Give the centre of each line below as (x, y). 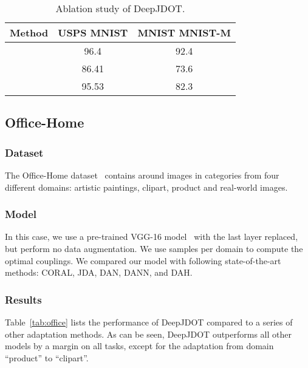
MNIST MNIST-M (184, 32)
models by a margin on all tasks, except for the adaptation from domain (139, 346)
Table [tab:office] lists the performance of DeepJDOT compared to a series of (149, 322)
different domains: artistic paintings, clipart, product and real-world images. (146, 187)
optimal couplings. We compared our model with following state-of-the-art (143, 260)
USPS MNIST (93, 32)
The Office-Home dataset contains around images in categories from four (142, 175)
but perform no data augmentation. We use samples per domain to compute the (154, 248)
